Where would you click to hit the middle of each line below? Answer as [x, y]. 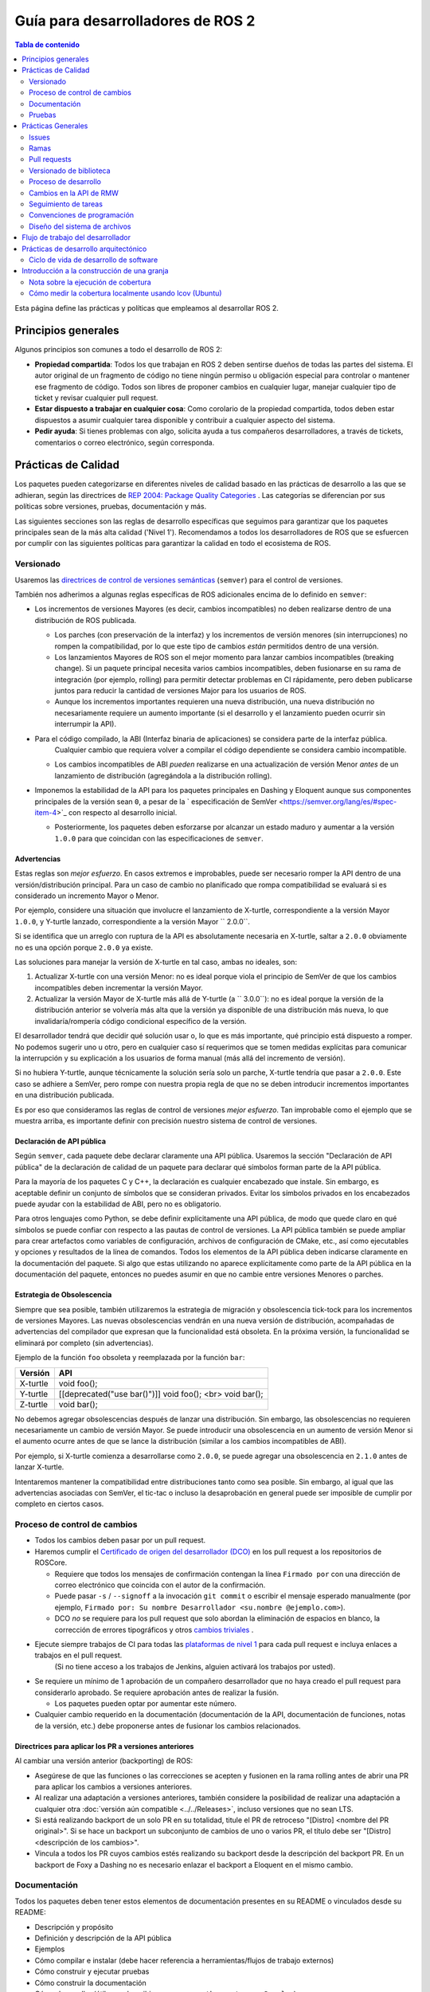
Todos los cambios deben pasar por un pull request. [120, 1540]
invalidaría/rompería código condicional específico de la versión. [141, 1021]
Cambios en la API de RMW [74, 193]
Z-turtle [33, 1404]
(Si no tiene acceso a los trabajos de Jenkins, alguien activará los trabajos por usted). [195, 1666]
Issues [40, 137]
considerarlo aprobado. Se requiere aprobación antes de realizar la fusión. [156, 1692]
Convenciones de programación [82, 215]
